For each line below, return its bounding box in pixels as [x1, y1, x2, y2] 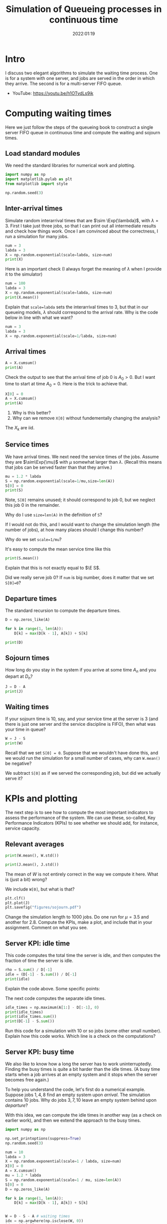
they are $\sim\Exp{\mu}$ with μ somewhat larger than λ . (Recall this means [5, 459, 162, 465]
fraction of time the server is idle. [5, 957, 73, 964]
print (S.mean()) [5, 556, 39, 561]
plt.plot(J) [5, 900, 30, 906]
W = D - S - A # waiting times [5, 1214, 70, 1219]
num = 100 [5, 281, 26, 286]
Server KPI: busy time [5, 1047, 74, 1056]
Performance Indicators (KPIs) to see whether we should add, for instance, [5, 820, 159, 826]
